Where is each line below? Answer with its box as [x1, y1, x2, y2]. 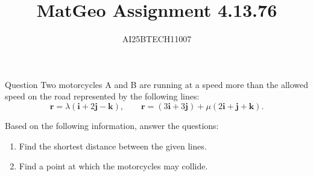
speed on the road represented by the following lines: [5, 90, 200, 102]
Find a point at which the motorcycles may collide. [19, 160, 208, 172]
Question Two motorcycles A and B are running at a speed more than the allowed [5, 78, 308, 90]
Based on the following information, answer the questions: [5, 119, 219, 131]
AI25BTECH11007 [122, 33, 192, 45]
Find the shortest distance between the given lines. [19, 139, 207, 152]
